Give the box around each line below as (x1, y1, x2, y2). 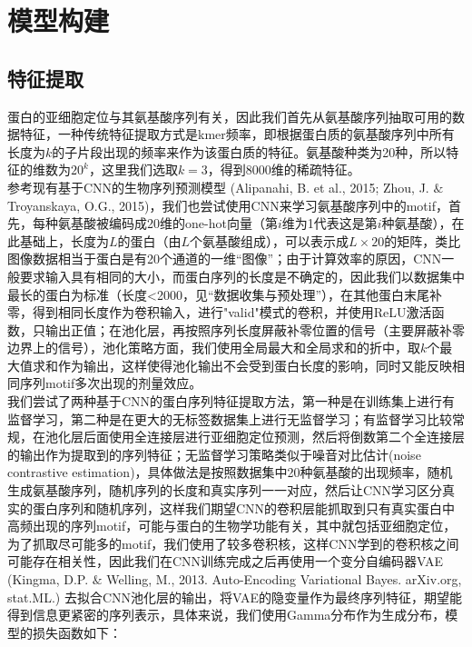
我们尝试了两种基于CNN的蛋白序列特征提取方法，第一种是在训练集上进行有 (7, 392, 456, 411)
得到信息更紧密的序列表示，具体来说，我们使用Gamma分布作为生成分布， (7, 605, 446, 624)
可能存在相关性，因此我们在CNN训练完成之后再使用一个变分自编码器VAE (7, 552, 444, 571)
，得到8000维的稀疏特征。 (207, 160, 360, 179)
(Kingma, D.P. (7, 570, 89, 589)
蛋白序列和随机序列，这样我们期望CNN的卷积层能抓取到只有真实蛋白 (32, 498, 443, 517)
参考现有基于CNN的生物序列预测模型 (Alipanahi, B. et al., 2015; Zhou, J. (7, 177, 429, 196)
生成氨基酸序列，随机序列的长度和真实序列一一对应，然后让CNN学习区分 (7, 481, 443, 500)
